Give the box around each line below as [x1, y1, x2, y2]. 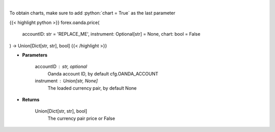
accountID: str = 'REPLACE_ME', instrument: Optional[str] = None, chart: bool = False [22, 31, 201, 37]
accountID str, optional [35, 64, 88, 70]
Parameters [22, 51, 48, 58]
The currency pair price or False [47, 115, 116, 121]
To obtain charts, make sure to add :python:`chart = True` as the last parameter [9, 10, 176, 16]
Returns [22, 96, 40, 102]
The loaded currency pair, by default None [47, 85, 137, 91]
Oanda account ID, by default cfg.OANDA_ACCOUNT [47, 70, 159, 76]
